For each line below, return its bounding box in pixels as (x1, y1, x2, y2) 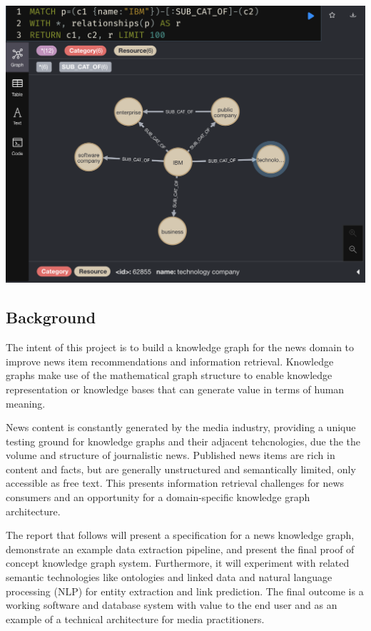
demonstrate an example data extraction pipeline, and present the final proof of (6, 541, 355, 556)
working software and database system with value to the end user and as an (6, 597, 337, 612)
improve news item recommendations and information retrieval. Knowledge (6, 353, 334, 368)
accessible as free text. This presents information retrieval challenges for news (6, 475, 345, 490)
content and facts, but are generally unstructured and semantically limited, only (6, 461, 356, 476)
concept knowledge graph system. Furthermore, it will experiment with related (6, 555, 350, 570)
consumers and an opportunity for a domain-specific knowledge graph (6, 490, 310, 505)
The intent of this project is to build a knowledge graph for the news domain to (6, 340, 355, 355)
